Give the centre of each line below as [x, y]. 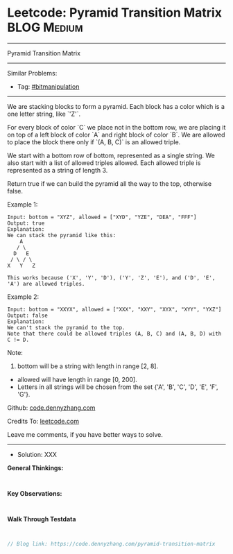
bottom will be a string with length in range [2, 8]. [87, 366]
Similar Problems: [32, 73]
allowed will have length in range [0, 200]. [77, 379]
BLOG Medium [45, 27]
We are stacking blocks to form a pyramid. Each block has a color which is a [116, 106]
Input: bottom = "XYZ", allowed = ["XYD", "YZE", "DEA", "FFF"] [102, 217]
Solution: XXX [37, 454]
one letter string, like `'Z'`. [44, 114]
